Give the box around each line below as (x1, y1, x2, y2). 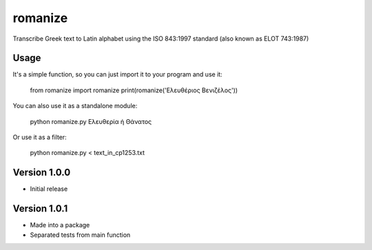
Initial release (30, 185, 68, 193)
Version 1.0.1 (12, 203, 68, 215)
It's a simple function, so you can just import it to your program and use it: (12, 70, 223, 79)
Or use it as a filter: (12, 133, 67, 141)
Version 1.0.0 (12, 167, 71, 178)
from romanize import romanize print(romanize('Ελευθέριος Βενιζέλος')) (30, 86, 238, 94)
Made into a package (30, 221, 90, 229)
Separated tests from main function (30, 231, 131, 239)
